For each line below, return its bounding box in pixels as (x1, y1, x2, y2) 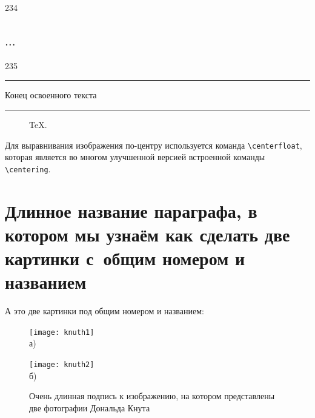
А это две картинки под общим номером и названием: (5, 305, 204, 317)
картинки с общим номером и (5, 246, 245, 271)
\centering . (5, 162, 51, 175)
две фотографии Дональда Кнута (29, 401, 150, 414)
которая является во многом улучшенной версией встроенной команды (5, 150, 265, 163)
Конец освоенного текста (5, 89, 97, 101)
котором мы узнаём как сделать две (5, 221, 290, 246)
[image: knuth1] (29, 328, 94, 337)
